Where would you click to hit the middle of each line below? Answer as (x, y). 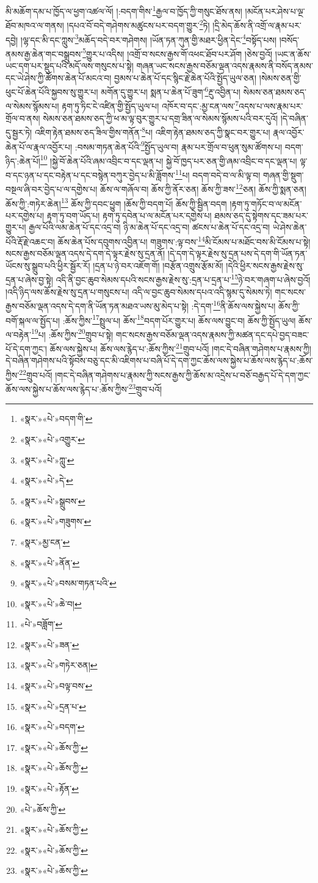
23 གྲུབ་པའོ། (145, 388)
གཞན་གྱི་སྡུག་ (283, 175)
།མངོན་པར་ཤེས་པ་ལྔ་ (275, 11)
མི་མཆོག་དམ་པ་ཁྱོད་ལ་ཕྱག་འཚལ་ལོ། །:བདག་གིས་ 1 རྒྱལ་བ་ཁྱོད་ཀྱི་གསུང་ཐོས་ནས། (124, 10)
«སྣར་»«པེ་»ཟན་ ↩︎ (49, 644)
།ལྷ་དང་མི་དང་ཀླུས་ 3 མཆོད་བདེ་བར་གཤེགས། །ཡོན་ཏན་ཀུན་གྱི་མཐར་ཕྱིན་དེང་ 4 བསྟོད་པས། (149, 39)
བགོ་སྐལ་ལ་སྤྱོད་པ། (33, 320)
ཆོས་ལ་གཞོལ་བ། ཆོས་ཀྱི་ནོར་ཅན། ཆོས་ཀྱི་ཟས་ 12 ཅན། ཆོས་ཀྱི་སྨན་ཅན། (203, 188)
